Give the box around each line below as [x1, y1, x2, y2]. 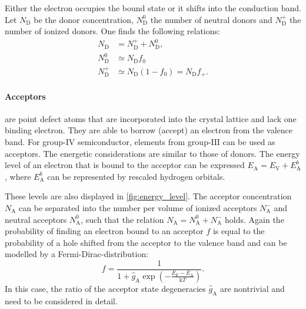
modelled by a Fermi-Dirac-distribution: [5, 248, 149, 260]
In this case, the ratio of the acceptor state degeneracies [5, 282, 206, 294]
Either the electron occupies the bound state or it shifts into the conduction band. [5, 2, 301, 14]
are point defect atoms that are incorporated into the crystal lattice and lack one [5, 112, 297, 124]
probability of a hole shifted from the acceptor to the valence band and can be [5, 236, 287, 248]
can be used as [222, 136, 275, 147]
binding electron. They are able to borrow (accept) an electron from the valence [5, 124, 293, 136]
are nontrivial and [219, 282, 285, 294]
